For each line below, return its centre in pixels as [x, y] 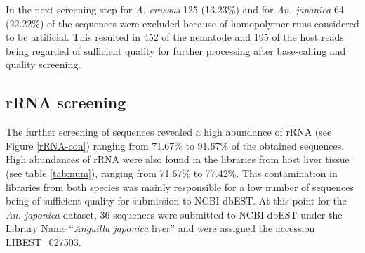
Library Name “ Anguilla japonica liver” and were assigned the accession [160, 228]
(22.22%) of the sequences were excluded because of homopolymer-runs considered [182, 23]
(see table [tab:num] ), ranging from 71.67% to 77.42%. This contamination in [172, 173]
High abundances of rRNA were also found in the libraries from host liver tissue [178, 159]
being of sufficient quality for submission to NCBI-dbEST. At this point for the [176, 201]
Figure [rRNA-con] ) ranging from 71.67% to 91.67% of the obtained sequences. [175, 145]
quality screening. [44, 64]
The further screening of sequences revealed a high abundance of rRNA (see [169, 132]
